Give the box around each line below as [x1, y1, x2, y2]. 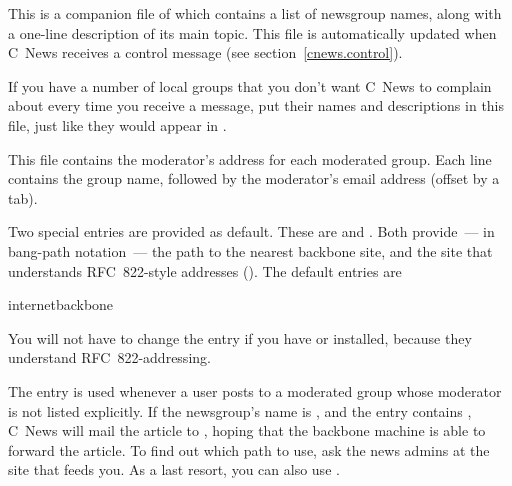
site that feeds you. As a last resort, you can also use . [8, 459, 340, 480]
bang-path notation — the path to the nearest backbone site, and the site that [8, 240, 493, 261]
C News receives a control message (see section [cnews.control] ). [8, 42, 403, 63]
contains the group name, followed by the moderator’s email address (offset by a [8, 168, 500, 189]
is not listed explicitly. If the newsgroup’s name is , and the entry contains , [8, 400, 472, 421]
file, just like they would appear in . [8, 114, 227, 135]
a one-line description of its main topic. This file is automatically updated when [8, 22, 497, 43]
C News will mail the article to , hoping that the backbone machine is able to [8, 420, 486, 441]
